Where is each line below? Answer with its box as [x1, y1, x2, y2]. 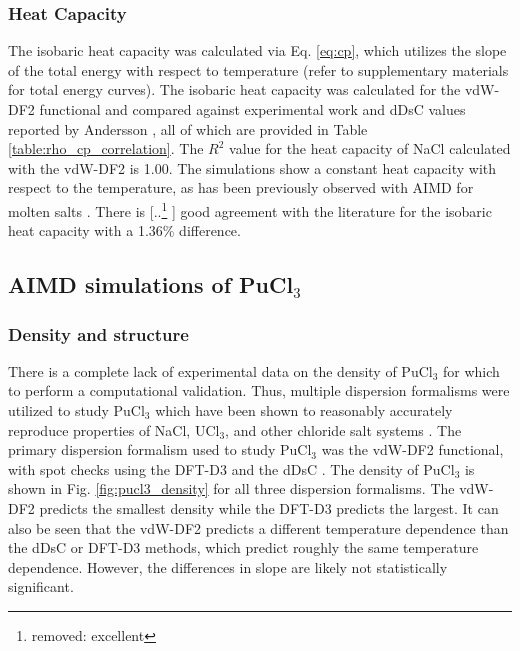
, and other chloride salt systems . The [225, 419, 462, 440]
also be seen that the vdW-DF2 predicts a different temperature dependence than [8, 517, 509, 538]
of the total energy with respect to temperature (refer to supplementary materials [8, 59, 509, 80]
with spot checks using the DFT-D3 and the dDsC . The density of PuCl [8, 458, 455, 479]
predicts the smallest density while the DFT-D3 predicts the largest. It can [39, 497, 499, 518]
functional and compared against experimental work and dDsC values [39, 99, 466, 119]
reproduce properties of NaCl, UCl [8, 419, 220, 440]
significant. [8, 576, 74, 597]
